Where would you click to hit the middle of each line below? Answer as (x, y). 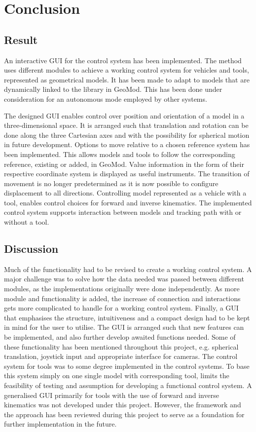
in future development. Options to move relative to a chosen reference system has (127, 144)
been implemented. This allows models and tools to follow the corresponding (120, 154)
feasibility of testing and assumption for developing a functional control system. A (128, 385)
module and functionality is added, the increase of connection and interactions (122, 298)
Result (21, 39)
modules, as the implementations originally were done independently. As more (122, 289)
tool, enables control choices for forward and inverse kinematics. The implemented (128, 202)
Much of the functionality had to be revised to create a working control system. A (128, 269)
